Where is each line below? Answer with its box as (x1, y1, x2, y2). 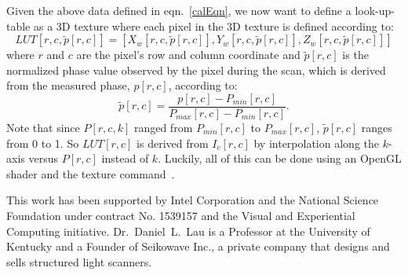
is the (342, 46, 369, 63)
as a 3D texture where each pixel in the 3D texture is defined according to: (33, 17, 394, 34)
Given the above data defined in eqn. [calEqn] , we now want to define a (6, 2, 352, 18)
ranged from (133, 119, 193, 136)
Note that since (6, 119, 80, 136)
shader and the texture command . (6, 165, 175, 181)
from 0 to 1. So (6, 134, 79, 151)
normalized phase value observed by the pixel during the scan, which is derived (6, 61, 386, 78)
